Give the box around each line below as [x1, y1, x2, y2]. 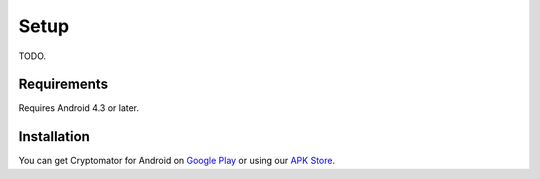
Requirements [18, 76, 109, 93]
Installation [18, 128, 90, 145]
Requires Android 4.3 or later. [18, 102, 140, 114]
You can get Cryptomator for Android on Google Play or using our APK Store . [18, 155, 335, 167]
